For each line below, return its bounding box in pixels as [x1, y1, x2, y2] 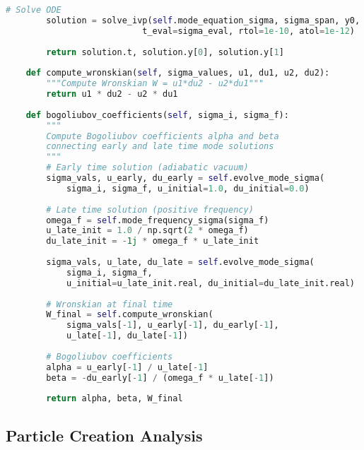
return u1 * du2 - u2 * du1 [46, 89, 178, 99]
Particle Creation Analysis [6, 424, 203, 446]
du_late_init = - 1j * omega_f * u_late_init [46, 236, 259, 247]
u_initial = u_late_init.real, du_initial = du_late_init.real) [66, 278, 355, 288]
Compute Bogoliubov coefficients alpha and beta [46, 131, 279, 141]
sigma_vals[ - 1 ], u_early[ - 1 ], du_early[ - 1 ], [66, 320, 279, 331]
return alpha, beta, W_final [46, 393, 183, 404]
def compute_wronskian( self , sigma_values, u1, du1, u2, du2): [25, 68, 330, 78]
